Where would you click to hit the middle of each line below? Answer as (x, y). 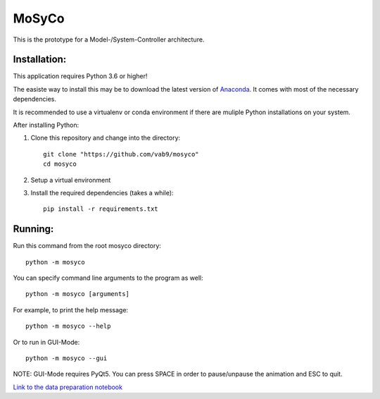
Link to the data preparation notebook (68, 387)
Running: (33, 229)
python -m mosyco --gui (66, 358)
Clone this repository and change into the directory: (106, 138)
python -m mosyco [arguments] (78, 294)
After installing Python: (46, 125)
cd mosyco (60, 164)
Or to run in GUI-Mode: (46, 342)
